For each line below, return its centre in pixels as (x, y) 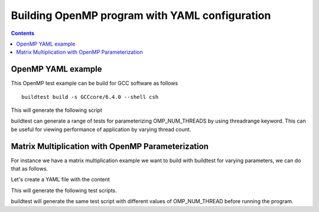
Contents (23, 33)
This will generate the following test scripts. (64, 190)
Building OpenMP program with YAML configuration (141, 15)
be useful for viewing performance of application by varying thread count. (101, 129)
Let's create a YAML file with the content (61, 179)
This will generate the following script (57, 110)
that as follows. (30, 169)
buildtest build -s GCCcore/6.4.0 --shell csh (90, 97)
